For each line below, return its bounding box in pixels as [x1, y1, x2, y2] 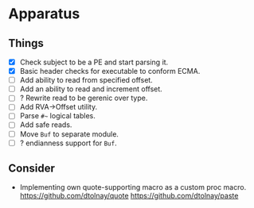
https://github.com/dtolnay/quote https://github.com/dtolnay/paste [19, 191, 239, 201]
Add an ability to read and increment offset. [19, 84, 163, 94]
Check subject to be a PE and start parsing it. [19, 57, 169, 67]
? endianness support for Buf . [19, 138, 117, 148]
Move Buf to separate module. [19, 129, 119, 139]
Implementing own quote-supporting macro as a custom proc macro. [19, 183, 247, 192]
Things [8, 37, 44, 50]
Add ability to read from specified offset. [19, 75, 153, 85]
